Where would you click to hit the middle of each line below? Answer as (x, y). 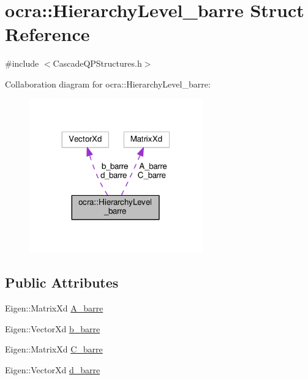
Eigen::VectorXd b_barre (53, 328)
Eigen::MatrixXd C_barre (54, 349)
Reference (47, 34)
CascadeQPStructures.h (97, 63)
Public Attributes (62, 282)
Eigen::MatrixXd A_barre (54, 308)
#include (22, 63)
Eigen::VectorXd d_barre (53, 370)
